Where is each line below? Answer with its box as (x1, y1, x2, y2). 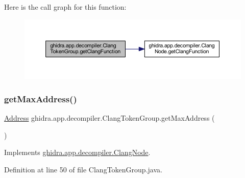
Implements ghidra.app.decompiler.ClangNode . (4, 147, 151, 158)
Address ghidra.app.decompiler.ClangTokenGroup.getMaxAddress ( (4, 113, 215, 123)
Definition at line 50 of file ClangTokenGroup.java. (4, 164, 162, 174)
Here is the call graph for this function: (4, 2, 127, 12)
